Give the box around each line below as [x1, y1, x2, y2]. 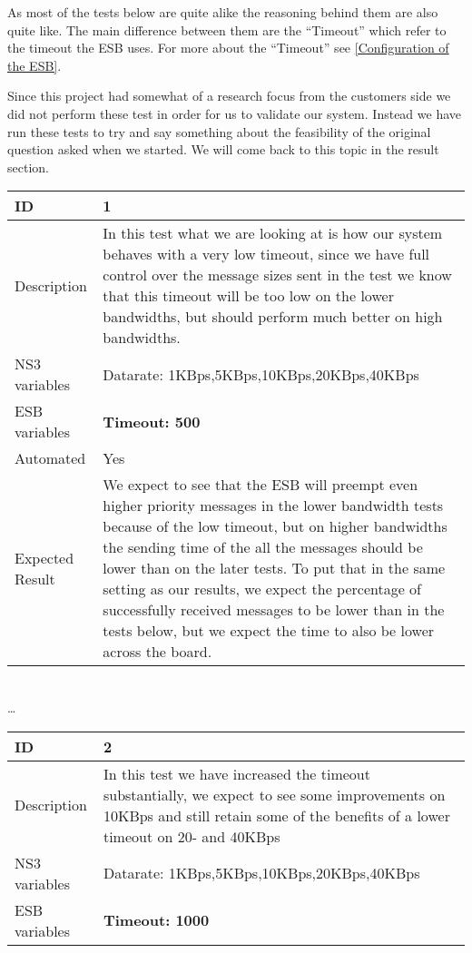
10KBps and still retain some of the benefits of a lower [103, 804, 450, 826]
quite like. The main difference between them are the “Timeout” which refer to [7, 20, 447, 39]
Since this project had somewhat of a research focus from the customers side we [7, 86, 451, 105]
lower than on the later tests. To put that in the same [103, 557, 446, 579]
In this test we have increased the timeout [103, 762, 370, 784]
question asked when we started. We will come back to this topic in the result [7, 140, 439, 159]
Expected [15, 546, 74, 568]
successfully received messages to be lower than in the [103, 599, 445, 621]
